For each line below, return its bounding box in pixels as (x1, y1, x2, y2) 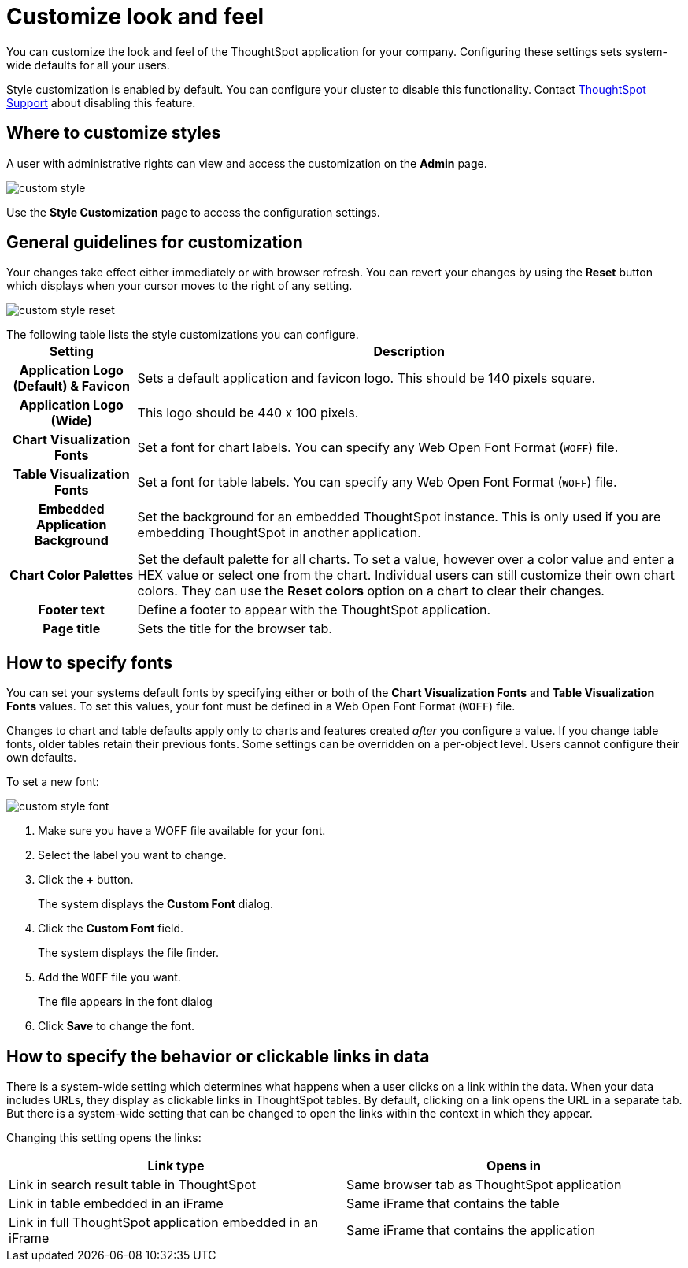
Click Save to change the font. (38, 1019, 195, 1033)
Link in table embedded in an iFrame (9, 1196, 224, 1212)
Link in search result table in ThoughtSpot (9, 1177, 256, 1193)
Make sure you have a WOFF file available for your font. (38, 824, 326, 838)
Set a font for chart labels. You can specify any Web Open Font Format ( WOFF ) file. (137, 439, 619, 456)
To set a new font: (6, 775, 99, 789)
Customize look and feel (6, 3, 264, 30)
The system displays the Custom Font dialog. (38, 897, 273, 911)
